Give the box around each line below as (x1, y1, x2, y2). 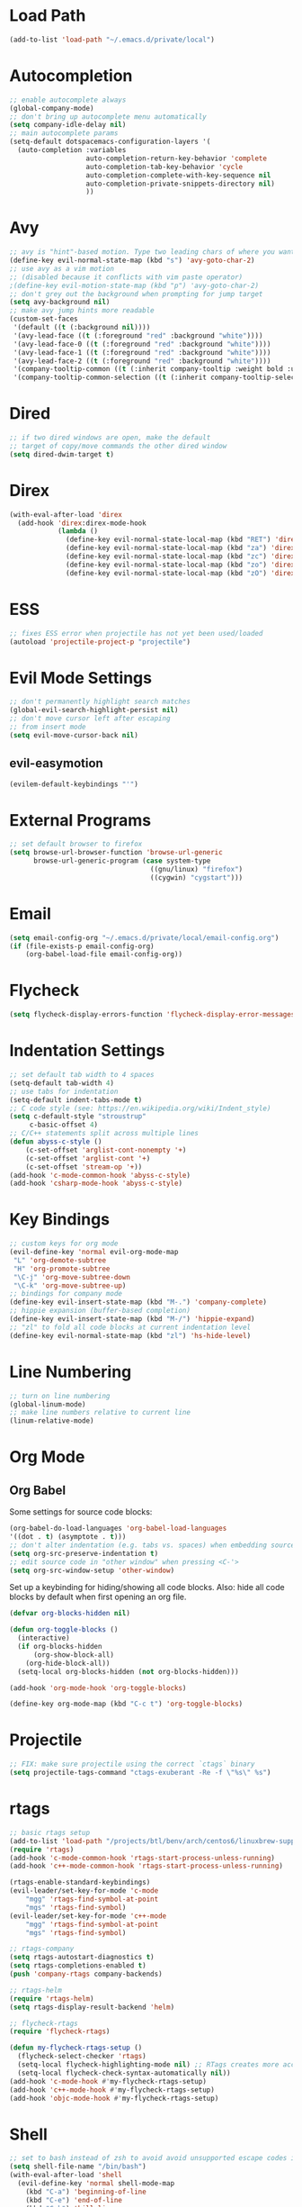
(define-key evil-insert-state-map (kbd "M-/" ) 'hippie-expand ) (9, 1315, 255, 1324)
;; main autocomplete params (9, 129, 119, 138)
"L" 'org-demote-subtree (13, 1255, 106, 1265)
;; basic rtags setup (9, 1828, 91, 1837)
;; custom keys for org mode (9, 1239, 119, 1248)
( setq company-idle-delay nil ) (9, 121, 127, 130)
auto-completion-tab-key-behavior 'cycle (85, 162, 244, 171)
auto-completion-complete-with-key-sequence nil (85, 170, 271, 180)
